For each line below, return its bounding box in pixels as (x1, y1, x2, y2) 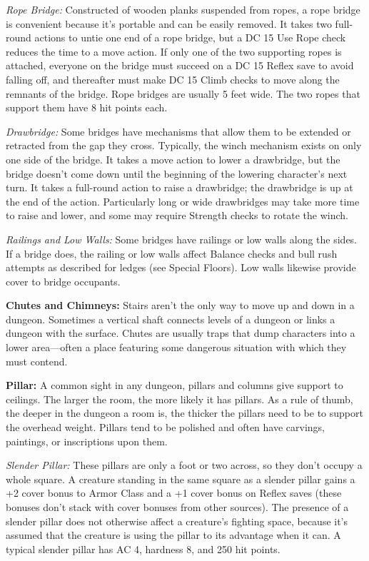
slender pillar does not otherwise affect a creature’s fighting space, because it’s (6, 513, 348, 528)
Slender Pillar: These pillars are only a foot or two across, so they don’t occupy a (6, 458, 363, 472)
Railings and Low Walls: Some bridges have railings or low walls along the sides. (6, 231, 358, 246)
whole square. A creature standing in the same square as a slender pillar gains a (6, 471, 355, 486)
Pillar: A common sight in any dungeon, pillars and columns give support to (6, 378, 343, 393)
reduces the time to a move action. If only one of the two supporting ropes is (6, 44, 342, 59)
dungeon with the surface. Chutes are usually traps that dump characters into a (6, 325, 355, 340)
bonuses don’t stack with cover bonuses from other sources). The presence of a (6, 500, 349, 514)
